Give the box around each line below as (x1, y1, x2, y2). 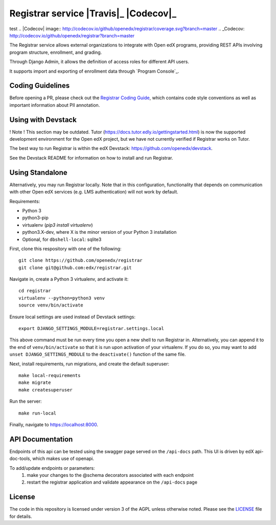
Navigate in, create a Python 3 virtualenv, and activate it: (9, 276, 129, 282)
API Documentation (9, 435, 73, 444)
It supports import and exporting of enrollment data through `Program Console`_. (9, 68, 179, 74)
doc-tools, (9, 455, 32, 462)
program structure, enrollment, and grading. (9, 49, 102, 55)
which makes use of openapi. (32, 455, 95, 462)
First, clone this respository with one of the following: (9, 246, 122, 252)
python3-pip (22, 215, 49, 221)
